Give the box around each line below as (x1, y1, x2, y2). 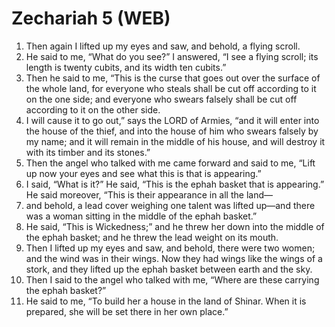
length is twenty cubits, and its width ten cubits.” (25, 61, 227, 73)
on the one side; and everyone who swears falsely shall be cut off (25, 93, 298, 105)
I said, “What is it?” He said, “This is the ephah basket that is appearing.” (25, 178, 325, 190)
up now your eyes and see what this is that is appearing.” (25, 167, 262, 179)
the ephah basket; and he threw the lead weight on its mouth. (25, 231, 279, 243)
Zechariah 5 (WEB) (11, 7, 171, 30)
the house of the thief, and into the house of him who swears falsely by (25, 125, 319, 137)
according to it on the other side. (25, 103, 161, 116)
